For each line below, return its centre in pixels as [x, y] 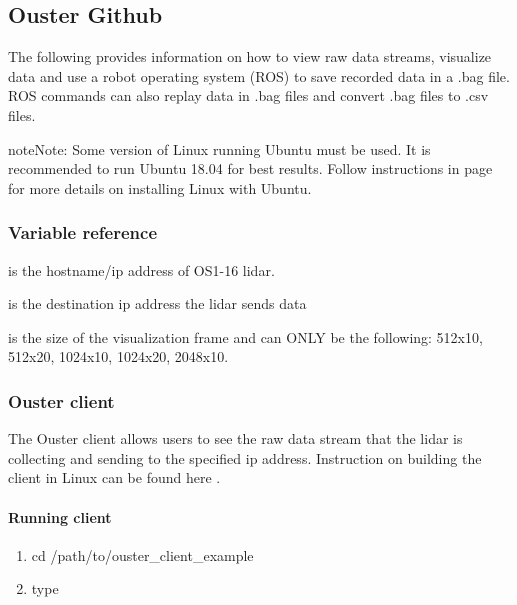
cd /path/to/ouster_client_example [142, 554]
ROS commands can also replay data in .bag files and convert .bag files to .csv [248, 95]
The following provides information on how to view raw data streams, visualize [250, 56]
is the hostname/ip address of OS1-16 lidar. [141, 269]
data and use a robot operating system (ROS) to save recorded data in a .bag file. [259, 75]
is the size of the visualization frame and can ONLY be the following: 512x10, [245, 336]
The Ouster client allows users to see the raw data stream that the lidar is [235, 438]
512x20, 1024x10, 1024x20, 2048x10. [118, 356]
